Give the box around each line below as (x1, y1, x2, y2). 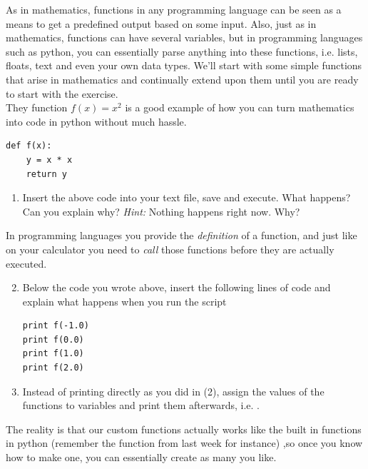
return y (26, 168, 67, 179)
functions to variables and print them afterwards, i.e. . (22, 398, 260, 413)
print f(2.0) (22, 363, 84, 373)
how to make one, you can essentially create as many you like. (6, 450, 277, 465)
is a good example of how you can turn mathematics (125, 100, 354, 115)
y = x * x (26, 154, 73, 165)
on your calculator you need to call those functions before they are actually (6, 241, 334, 256)
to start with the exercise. (6, 86, 118, 101)
